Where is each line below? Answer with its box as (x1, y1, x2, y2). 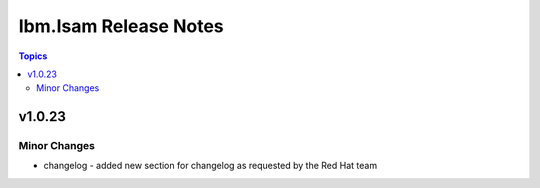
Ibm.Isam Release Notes (18, 15, 224, 37)
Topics (18, 50, 48, 62)
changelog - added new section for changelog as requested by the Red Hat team (43, 160, 378, 172)
